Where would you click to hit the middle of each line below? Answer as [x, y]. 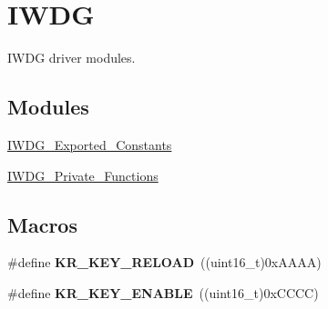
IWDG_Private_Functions [83, 175]
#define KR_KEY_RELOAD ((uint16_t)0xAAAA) [164, 262]
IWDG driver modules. [72, 58]
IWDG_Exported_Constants [90, 144]
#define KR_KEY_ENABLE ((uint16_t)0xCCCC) [163, 292]
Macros [42, 224]
